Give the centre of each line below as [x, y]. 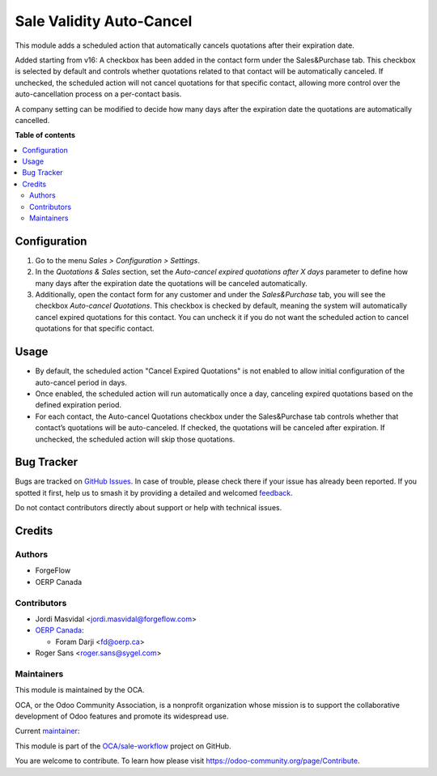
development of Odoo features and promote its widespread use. [122, 716]
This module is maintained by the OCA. [80, 690]
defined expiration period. [78, 405]
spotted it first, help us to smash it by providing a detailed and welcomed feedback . [154, 492]
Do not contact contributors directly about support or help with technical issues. [148, 508]
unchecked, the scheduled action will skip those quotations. [135, 439]
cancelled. [32, 120]
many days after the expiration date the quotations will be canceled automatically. [171, 283]
